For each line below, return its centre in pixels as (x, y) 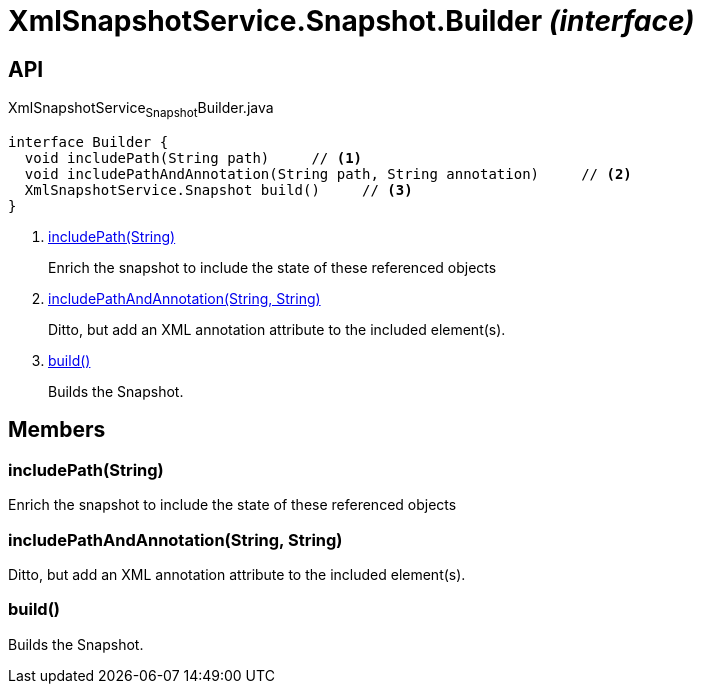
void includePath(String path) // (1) (193, 157)
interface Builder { (88, 141)
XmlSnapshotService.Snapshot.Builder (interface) (351, 21)
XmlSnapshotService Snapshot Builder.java (141, 109)
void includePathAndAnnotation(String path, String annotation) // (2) (328, 173)
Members (57, 430)
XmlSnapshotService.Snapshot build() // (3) (218, 189)
